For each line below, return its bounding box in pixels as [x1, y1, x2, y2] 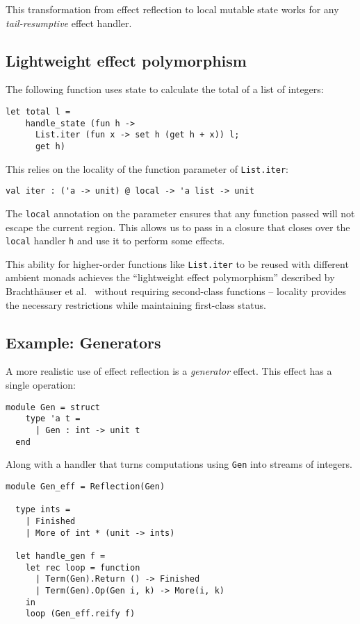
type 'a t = [25, 414, 81, 424]
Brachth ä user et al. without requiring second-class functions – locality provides [6, 284, 347, 298]
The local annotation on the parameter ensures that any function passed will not [6, 205, 355, 220]
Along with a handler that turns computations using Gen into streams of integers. [6, 457, 352, 471]
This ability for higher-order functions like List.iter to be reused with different [6, 256, 349, 271]
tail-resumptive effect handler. [6, 15, 132, 30]
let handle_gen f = [15, 550, 106, 561]
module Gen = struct [6, 402, 101, 412]
